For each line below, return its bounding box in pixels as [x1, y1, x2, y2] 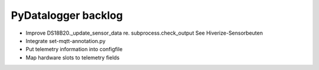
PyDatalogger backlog [11, 9, 123, 22]
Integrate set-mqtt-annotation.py [25, 37, 106, 44]
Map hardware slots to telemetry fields [25, 54, 120, 61]
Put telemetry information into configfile [25, 46, 123, 53]
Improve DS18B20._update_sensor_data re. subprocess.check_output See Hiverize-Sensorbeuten [25, 29, 263, 36]
